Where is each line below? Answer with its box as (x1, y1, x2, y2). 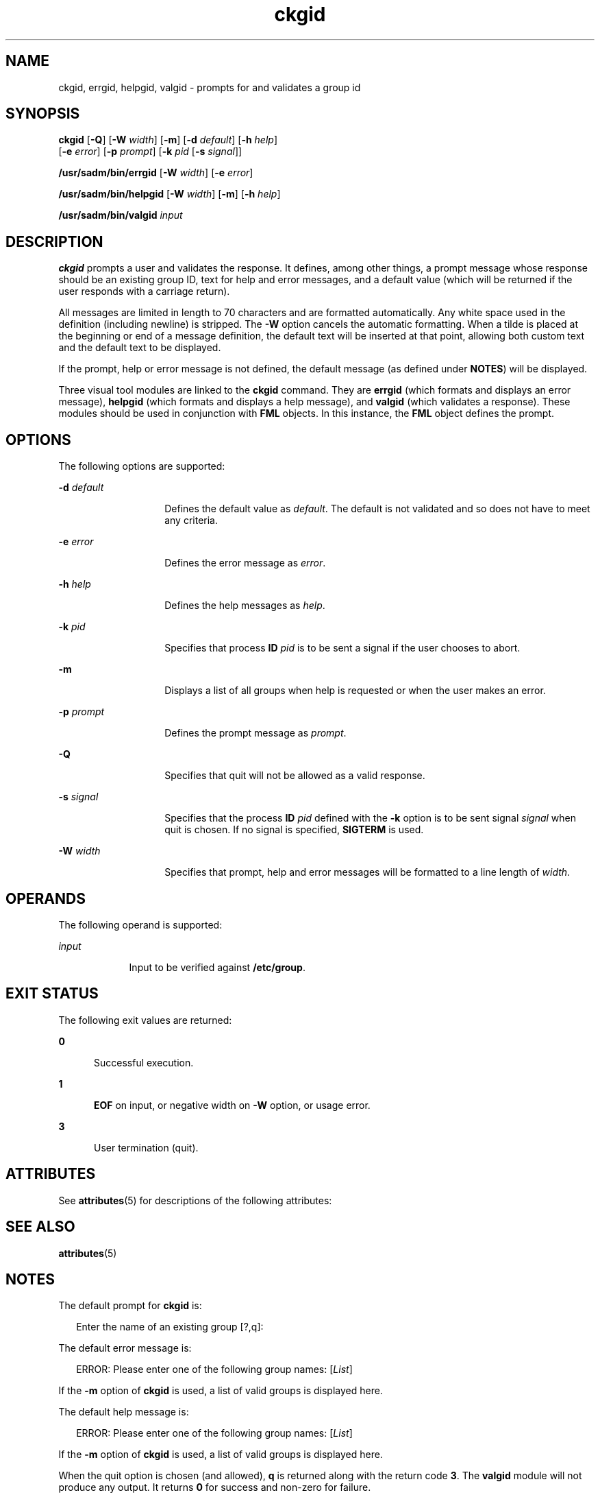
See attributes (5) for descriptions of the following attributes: (58, 1194, 332, 1206)
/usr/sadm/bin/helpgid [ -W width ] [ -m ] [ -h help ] (58, 188, 281, 200)
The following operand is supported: (58, 918, 223, 931)
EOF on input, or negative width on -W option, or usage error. (94, 1099, 371, 1111)
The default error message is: (58, 1342, 192, 1354)
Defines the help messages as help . (164, 599, 325, 612)
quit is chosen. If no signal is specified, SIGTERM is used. (164, 824, 424, 836)
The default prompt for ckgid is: (58, 1300, 202, 1312)
